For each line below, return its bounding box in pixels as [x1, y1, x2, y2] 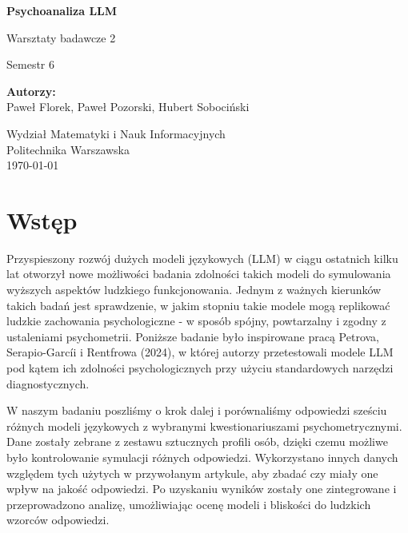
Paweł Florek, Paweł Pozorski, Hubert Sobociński [6, 98, 250, 115]
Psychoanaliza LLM [6, 2, 118, 18]
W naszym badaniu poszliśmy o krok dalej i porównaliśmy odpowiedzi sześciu [6, 402, 387, 419]
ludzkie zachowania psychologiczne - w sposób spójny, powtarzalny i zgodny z [6, 312, 386, 329]
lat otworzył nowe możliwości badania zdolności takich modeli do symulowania [6, 265, 391, 282]
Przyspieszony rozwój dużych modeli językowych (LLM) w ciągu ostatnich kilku [6, 249, 398, 266]
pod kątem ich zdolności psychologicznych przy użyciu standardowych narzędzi [6, 360, 394, 376]
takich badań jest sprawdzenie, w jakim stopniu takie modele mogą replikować [6, 296, 390, 313]
